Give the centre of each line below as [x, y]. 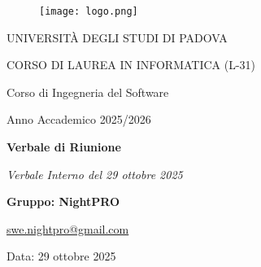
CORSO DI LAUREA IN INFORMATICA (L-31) [131, 65]
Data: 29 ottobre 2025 [61, 256]
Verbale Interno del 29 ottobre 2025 [95, 174]
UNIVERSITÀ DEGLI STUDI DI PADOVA [117, 37]
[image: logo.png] [89, 11]
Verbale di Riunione [64, 147]
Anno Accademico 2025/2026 [79, 119]
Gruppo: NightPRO [63, 201]
